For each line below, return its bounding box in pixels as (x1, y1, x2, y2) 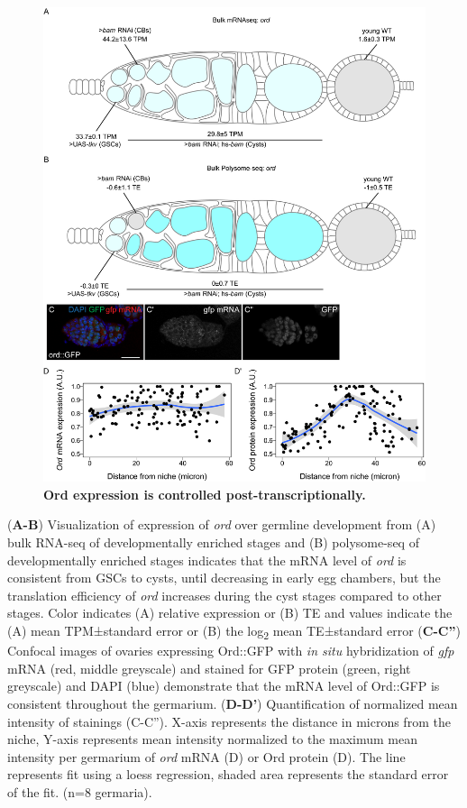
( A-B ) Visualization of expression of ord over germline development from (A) (7, 515, 436, 534)
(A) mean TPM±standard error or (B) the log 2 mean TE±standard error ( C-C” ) (7, 621, 461, 642)
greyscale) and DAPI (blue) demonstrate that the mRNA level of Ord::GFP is (7, 676, 440, 695)
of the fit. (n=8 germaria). (7, 782, 152, 801)
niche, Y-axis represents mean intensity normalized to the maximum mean (7, 730, 417, 748)
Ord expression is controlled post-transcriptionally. (43, 484, 366, 503)
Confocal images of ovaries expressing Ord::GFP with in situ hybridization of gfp (7, 641, 454, 660)
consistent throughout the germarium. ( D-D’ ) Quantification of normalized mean (7, 693, 458, 712)
